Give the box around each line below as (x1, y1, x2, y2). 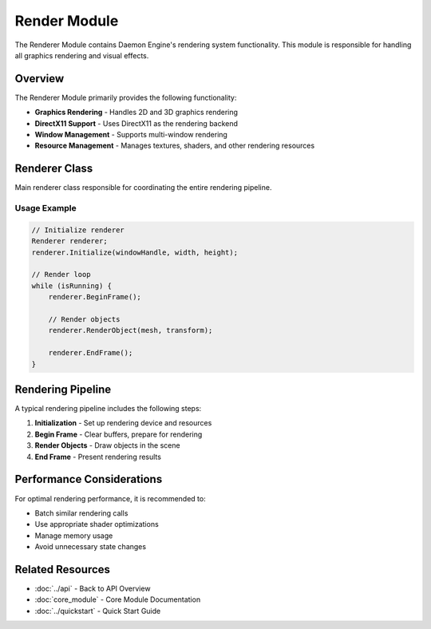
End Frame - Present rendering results (34, 452, 161, 461)
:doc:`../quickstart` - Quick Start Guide (34, 606, 161, 615)
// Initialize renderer (31, 225, 125, 235)
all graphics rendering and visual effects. (14, 50, 149, 60)
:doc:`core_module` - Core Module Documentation (34, 595, 201, 604)
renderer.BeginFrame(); (48, 292, 141, 302)
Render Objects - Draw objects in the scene (34, 441, 180, 450)
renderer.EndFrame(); (48, 348, 133, 358)
